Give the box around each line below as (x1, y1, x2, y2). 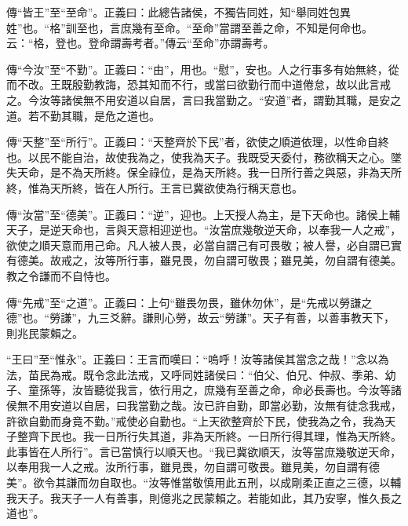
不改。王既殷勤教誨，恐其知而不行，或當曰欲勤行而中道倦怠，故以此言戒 (16, 76, 391, 93)
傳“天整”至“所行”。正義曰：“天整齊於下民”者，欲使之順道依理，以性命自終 (6, 133, 389, 150)
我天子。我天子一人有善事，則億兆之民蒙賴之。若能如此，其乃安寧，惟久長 (6, 489, 391, 506)
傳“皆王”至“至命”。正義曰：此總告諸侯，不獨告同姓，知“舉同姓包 (6, 4, 341, 20)
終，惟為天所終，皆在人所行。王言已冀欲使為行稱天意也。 (6, 179, 303, 195)
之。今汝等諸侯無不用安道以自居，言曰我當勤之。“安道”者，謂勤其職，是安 (6, 91, 391, 108)
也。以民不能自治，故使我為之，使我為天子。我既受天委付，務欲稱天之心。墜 (6, 148, 402, 165)
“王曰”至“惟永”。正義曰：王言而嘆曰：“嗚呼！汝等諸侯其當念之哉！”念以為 (6, 351, 389, 367)
